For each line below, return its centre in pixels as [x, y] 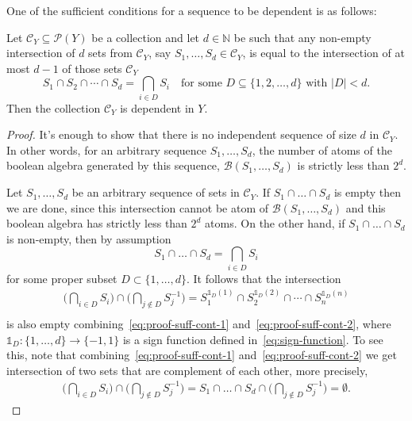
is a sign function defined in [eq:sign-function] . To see [253, 339]
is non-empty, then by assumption [89, 238]
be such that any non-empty [302, 37]
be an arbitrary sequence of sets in [156, 192]
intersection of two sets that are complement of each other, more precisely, [187, 370]
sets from [110, 53]
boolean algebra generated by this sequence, [113, 165]
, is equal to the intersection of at [323, 53]
